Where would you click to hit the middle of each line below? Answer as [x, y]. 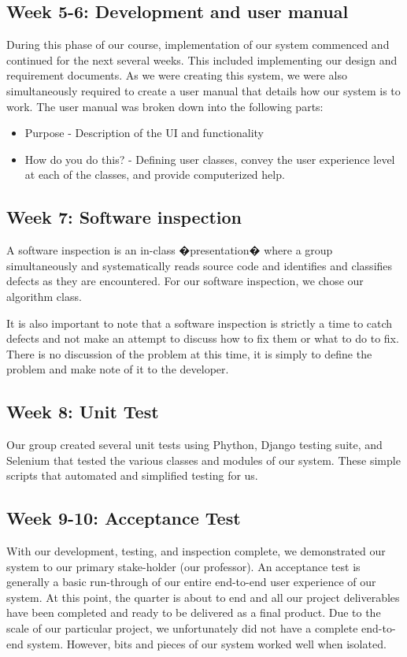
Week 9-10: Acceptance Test [124, 518]
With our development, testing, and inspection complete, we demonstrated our [196, 551]
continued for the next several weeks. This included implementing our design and [202, 59]
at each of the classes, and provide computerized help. [155, 174]
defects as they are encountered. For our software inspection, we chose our [185, 281]
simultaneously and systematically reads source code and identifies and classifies [200, 265]
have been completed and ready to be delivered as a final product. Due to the [194, 612]
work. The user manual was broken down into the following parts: [165, 106]
